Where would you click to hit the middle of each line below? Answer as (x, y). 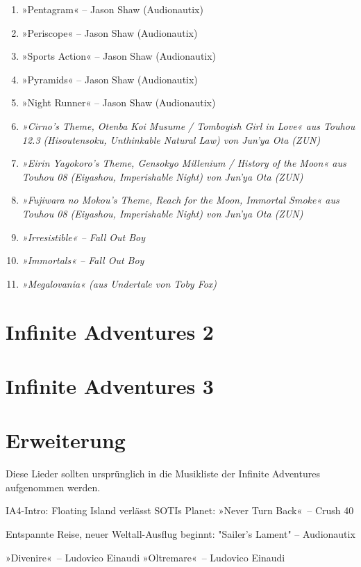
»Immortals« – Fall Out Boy (83, 260)
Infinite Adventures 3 (110, 385)
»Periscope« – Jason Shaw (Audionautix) (110, 32)
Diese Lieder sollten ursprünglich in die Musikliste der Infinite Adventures (163, 474)
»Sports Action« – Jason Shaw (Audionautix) (119, 56)
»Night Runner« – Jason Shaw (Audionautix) (119, 102)
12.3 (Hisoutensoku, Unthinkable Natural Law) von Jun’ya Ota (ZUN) (171, 139)
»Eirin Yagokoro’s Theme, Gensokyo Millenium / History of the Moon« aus (184, 163)
